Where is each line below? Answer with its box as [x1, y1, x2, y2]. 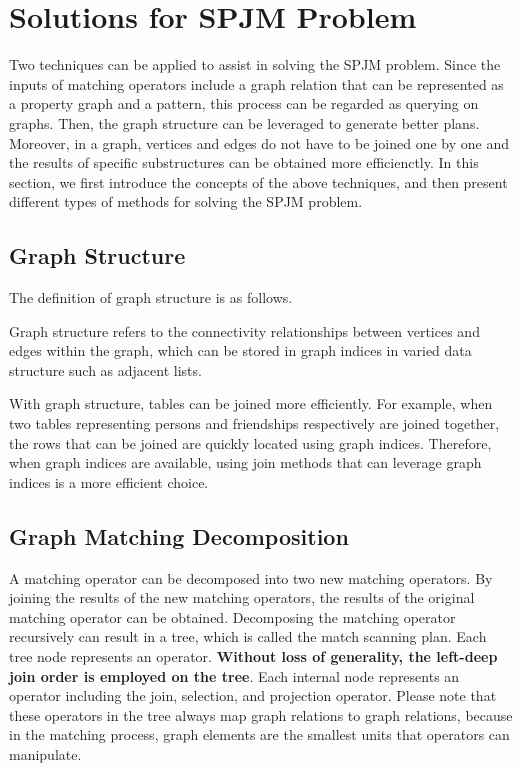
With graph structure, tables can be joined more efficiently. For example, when [9, 393, 493, 414]
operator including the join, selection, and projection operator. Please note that [9, 685, 497, 706]
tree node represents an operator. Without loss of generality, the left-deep [9, 646, 498, 666]
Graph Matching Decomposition [9, 520, 349, 551]
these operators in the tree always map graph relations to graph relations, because [9, 704, 513, 725]
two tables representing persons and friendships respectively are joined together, [9, 413, 500, 434]
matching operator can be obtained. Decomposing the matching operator [9, 606, 456, 627]
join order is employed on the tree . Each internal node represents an [9, 665, 460, 686]
